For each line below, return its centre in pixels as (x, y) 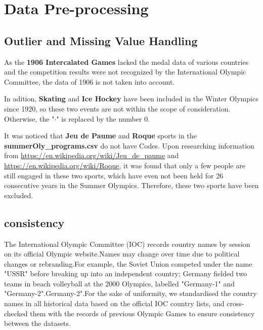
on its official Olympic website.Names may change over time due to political (122, 254)
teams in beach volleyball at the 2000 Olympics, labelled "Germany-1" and (120, 283)
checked (16, 313)
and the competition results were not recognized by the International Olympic (125, 72)
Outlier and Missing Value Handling (101, 40)
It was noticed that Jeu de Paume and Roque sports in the (100, 136)
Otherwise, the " (29, 118)
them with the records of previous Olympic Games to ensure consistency (142, 313)
